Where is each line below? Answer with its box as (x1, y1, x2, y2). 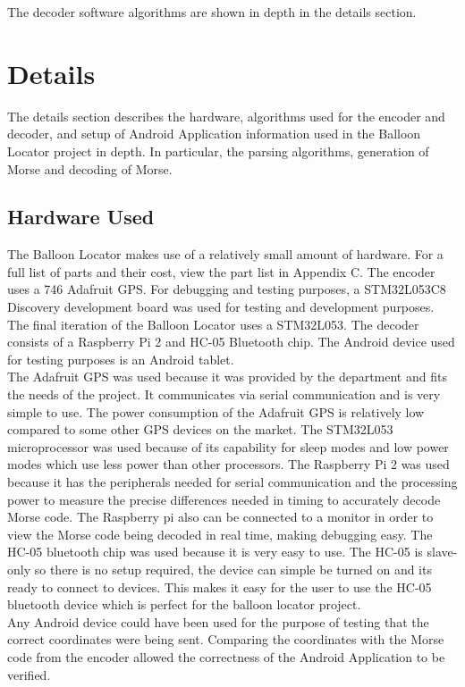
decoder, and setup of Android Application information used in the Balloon (7, 124, 421, 143)
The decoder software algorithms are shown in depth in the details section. (7, 3, 417, 21)
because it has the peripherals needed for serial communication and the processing (7, 473, 458, 491)
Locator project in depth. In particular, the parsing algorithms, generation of (7, 141, 429, 160)
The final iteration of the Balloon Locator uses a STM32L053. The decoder (7, 314, 419, 333)
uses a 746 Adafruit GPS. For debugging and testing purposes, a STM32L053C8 (7, 280, 446, 298)
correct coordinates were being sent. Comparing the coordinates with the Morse (7, 630, 444, 649)
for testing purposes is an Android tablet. (7, 349, 234, 368)
